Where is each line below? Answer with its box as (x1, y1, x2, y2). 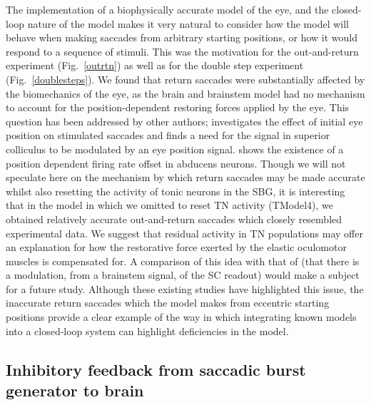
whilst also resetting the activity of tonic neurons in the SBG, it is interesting (6, 183, 345, 198)
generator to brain (6, 379, 144, 401)
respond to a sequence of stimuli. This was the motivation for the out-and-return (6, 43, 359, 58)
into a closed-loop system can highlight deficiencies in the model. (6, 323, 289, 338)
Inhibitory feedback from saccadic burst (6, 358, 306, 380)
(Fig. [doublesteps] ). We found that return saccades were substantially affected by (6, 71, 365, 86)
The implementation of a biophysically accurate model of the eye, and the (6, 2, 329, 16)
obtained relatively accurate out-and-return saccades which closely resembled (6, 211, 342, 226)
